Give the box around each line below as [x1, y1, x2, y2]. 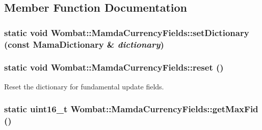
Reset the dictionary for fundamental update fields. [4, 81, 164, 91]
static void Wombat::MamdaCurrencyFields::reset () [4, 61, 224, 74]
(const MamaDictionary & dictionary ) [4, 38, 164, 50]
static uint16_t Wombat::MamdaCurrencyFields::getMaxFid [4, 103, 258, 115]
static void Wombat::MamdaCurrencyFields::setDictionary [4, 26, 249, 39]
